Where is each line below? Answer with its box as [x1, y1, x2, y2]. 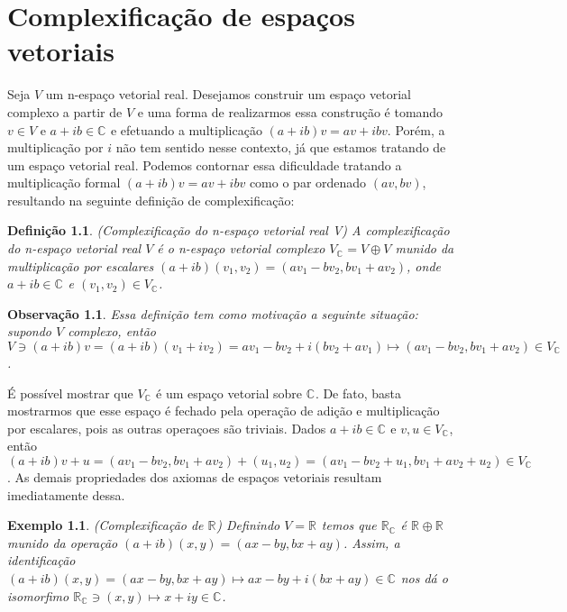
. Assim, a [343, 533, 400, 552]
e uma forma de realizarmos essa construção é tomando [137, 102, 444, 121]
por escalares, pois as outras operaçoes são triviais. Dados [7, 418, 326, 437]
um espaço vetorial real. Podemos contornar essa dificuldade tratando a [7, 155, 402, 174]
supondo [7, 322, 52, 341]
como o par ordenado [249, 173, 367, 192]
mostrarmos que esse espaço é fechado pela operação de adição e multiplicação [7, 401, 440, 420]
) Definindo [216, 516, 280, 534]
